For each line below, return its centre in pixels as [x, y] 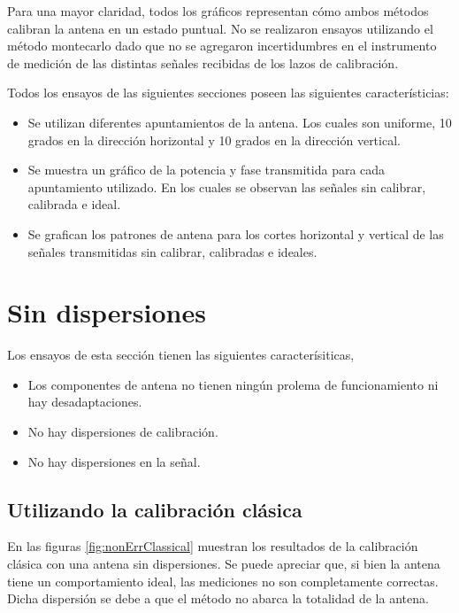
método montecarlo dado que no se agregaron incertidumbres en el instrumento [222, 46]
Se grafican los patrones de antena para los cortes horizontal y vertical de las [236, 233]
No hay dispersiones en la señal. [114, 461]
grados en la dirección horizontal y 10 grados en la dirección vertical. [214, 140]
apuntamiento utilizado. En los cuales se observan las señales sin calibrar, [227, 186]
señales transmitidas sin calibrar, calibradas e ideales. [172, 251]
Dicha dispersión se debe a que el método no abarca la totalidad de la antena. [218, 598]
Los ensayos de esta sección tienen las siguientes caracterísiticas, [181, 355]
